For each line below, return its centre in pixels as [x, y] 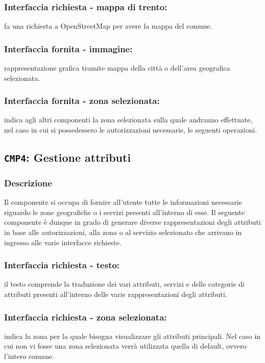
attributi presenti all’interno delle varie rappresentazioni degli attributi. [116, 294]
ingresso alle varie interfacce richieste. [63, 242]
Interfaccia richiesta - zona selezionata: [86, 317]
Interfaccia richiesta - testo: [62, 265]
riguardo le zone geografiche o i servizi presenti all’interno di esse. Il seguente [125, 212]
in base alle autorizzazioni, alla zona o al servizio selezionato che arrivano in [123, 232]
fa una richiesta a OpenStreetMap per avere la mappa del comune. [108, 26]
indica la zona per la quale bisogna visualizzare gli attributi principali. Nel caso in [132, 336]
